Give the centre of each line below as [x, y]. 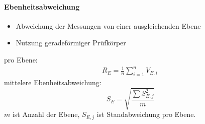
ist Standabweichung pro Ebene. [146, 114]
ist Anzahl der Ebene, [46, 114]
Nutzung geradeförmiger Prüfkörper [71, 43]
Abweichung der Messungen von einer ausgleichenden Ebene [108, 25]
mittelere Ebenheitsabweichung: [53, 82]
